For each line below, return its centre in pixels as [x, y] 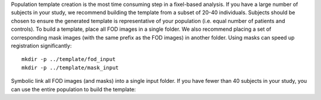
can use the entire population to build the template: [73, 89]
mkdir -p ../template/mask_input [70, 67]
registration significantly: [41, 46]
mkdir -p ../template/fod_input [69, 59]
